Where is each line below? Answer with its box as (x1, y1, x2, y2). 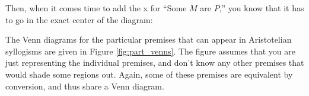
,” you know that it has (219, 2, 304, 14)
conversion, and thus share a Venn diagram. (5, 79, 164, 92)
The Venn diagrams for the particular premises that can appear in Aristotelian (5, 33, 292, 46)
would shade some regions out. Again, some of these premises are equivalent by (5, 68, 293, 80)
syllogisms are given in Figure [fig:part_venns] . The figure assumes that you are (5, 44, 295, 57)
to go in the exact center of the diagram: (5, 13, 153, 25)
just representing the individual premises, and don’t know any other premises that (5, 56, 304, 69)
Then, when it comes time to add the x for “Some (5, 2, 187, 14)
